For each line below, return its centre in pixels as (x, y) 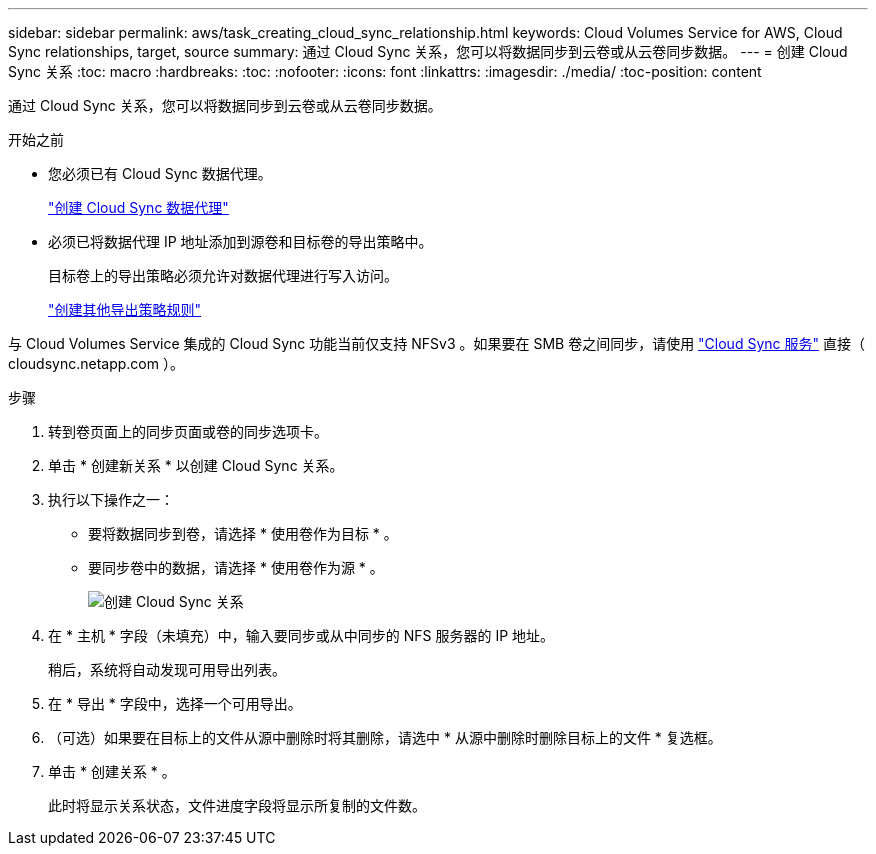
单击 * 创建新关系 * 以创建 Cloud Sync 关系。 (196, 465)
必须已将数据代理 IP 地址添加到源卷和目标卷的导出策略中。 (240, 241)
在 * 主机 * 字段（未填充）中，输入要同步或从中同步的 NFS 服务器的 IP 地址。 (301, 635)
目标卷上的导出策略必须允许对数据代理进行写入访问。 (223, 275)
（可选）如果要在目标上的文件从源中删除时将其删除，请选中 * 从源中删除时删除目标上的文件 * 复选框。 (385, 737)
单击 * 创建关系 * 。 (112, 771)
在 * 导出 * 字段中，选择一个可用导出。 (175, 703)
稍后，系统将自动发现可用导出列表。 (167, 669)
